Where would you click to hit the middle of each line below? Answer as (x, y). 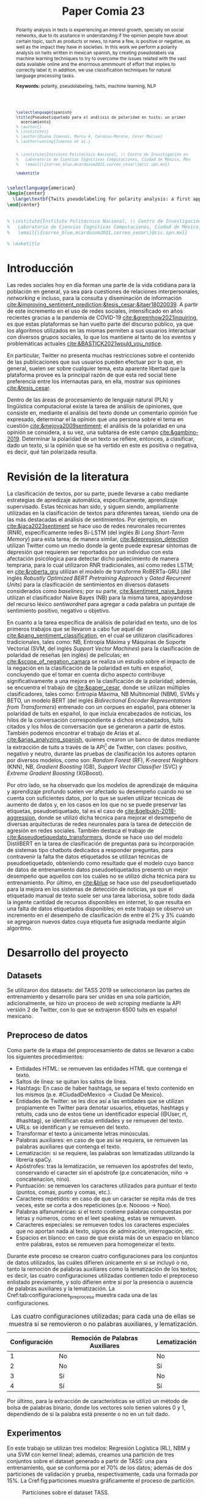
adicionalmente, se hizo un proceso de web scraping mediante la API (94, 1003)
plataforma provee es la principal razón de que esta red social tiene (92, 375)
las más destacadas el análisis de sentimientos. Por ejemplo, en (87, 520)
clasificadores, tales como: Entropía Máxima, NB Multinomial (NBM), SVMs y (103, 694)
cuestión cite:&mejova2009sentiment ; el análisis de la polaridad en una (97, 426)
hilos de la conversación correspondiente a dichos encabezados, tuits (95, 720)
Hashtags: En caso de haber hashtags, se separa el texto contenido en (105, 1088)
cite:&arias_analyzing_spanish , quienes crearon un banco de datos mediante (103, 739)
